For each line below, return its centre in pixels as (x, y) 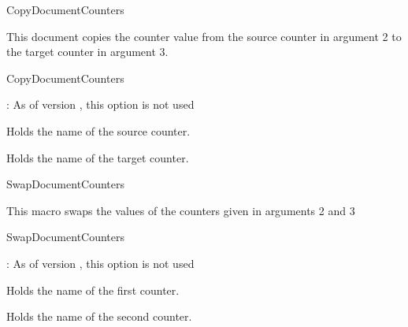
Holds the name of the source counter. (98, 130)
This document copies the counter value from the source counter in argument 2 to (204, 36)
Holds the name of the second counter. (99, 316)
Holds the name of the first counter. (93, 290)
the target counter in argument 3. (87, 52)
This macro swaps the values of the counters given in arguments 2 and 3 (181, 210)
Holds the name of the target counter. (98, 157)
